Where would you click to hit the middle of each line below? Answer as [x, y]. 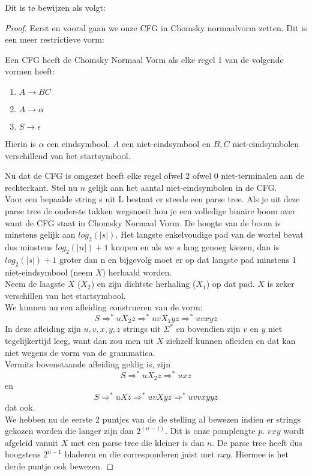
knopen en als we [142, 246]
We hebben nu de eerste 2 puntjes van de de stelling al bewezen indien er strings [153, 419]
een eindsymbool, [79, 143]
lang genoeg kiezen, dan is [231, 246]
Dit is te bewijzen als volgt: [55, 7]
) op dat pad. [230, 284]
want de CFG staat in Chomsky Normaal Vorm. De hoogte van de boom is [143, 222]
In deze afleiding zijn [43, 329]
